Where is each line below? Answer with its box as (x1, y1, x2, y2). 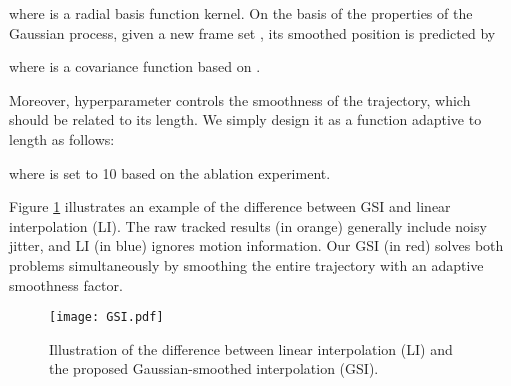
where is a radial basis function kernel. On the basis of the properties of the (9, 3, 473, 23)
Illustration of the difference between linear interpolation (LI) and (49, 338, 453, 359)
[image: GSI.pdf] (49, 310, 164, 325)
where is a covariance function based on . (9, 56, 261, 77)
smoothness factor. (9, 274, 123, 295)
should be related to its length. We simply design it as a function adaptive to (9, 109, 482, 130)
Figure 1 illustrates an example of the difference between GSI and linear (9, 196, 451, 217)
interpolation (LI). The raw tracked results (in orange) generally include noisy (9, 215, 487, 236)
